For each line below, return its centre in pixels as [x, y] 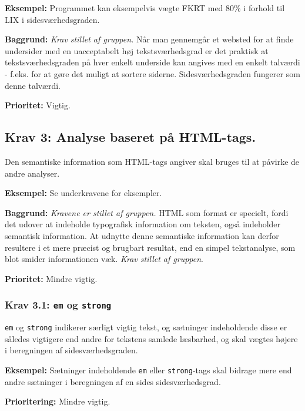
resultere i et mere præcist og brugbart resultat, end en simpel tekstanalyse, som [150, 247]
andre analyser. [32, 173]
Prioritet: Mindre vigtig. [51, 278]
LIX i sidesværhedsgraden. [52, 19]
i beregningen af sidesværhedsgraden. [71, 350]
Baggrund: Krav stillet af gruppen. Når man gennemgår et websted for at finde [149, 39]
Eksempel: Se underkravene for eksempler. [83, 193]
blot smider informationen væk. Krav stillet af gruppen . [104, 259]
